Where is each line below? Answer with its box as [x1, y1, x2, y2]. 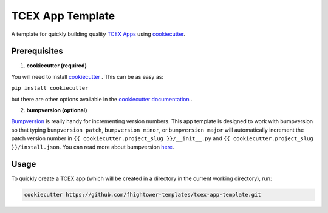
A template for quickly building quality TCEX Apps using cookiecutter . [11, 30, 185, 38]
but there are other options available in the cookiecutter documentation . [11, 95, 193, 103]
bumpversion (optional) [26, 107, 87, 114]
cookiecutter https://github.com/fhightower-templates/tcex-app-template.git [24, 191, 261, 198]
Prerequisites [11, 46, 63, 56]
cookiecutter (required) [26, 62, 87, 69]
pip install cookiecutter [11, 85, 89, 92]
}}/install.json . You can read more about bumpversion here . [11, 143, 174, 150]
